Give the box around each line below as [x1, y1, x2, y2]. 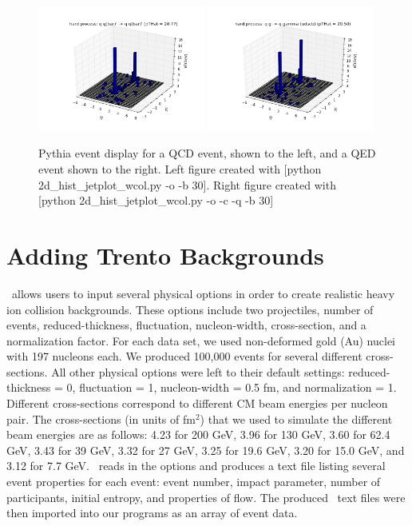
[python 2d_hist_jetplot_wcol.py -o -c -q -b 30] [38, 192, 274, 209]
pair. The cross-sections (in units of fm [6, 410, 196, 427]
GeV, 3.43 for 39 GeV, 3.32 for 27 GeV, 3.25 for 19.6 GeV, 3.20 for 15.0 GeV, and [6, 441, 405, 458]
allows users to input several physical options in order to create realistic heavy [11, 285, 395, 301]
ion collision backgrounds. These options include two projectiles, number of [6, 301, 374, 317]
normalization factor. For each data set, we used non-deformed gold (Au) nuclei [6, 332, 396, 349]
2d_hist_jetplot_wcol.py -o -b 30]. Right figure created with [38, 176, 336, 193]
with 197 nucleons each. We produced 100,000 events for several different [6, 348, 362, 365]
